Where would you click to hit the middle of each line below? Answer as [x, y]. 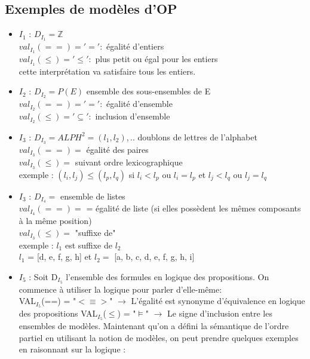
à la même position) [55, 221]
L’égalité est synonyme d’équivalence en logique [218, 301]
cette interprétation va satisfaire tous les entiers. [107, 71]
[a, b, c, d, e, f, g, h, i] [154, 257]
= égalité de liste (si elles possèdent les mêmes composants [194, 208]
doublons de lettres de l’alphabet [197, 136]
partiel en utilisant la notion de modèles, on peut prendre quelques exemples [159, 337]
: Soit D [43, 276]
